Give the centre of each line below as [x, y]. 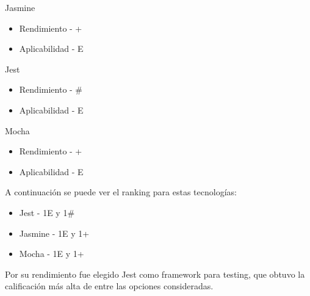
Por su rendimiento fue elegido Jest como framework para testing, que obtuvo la [155, 274]
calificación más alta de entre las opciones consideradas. [109, 286]
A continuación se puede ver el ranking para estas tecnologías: [121, 192]
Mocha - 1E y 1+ [52, 254]
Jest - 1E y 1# [47, 212]
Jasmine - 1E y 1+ [54, 233]
